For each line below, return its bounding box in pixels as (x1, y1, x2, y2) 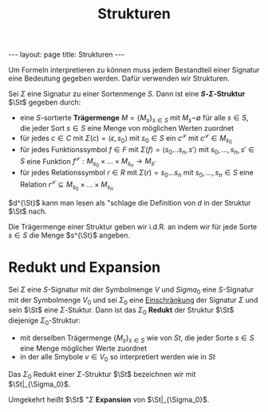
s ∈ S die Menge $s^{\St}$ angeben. (8, 230, 131, 240)
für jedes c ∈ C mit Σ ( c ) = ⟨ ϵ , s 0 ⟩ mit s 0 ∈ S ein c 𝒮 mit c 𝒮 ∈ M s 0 (19, 131, 233, 146)
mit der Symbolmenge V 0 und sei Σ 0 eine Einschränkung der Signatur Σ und (8, 295, 258, 307)
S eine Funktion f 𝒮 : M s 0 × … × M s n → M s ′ (19, 155, 156, 169)
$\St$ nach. (8, 206, 47, 216)
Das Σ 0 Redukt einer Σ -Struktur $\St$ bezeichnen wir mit (8, 369, 196, 381)
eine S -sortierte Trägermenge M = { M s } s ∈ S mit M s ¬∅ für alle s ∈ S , (19, 113, 249, 124)
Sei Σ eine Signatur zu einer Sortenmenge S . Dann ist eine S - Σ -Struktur (8, 89, 246, 99)
